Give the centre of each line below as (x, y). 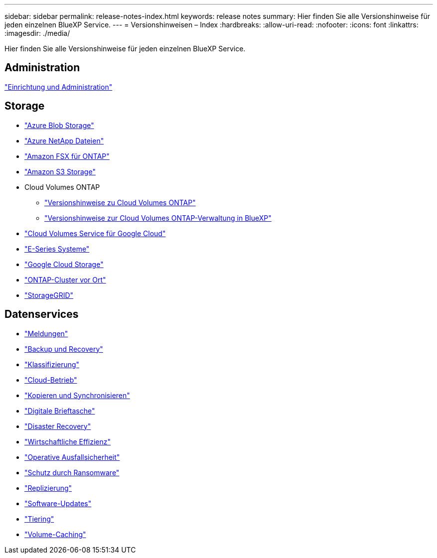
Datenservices (42, 314)
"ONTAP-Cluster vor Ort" (65, 279)
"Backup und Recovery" (64, 349)
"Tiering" (39, 519)
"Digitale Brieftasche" (60, 411)
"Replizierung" (48, 488)
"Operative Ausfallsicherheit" (72, 457)
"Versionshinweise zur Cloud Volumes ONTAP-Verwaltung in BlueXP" (158, 218)
